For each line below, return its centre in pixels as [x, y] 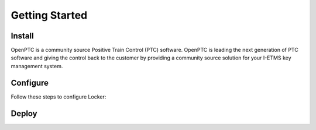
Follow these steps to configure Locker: [59, 97]
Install [23, 36]
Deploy [24, 113]
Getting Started [49, 15]
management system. [37, 66]
